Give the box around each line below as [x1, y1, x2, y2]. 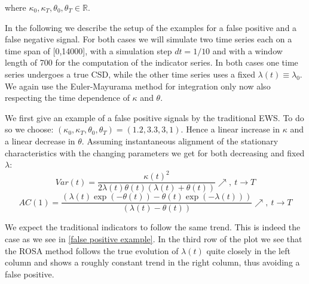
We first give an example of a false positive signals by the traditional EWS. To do [5, 111, 304, 124]
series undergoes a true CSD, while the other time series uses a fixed [5, 67, 255, 80]
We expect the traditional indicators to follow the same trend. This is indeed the [5, 221, 301, 233]
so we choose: [5, 123, 54, 135]
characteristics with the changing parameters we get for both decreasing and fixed [5, 146, 305, 159]
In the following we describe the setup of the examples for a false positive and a [5, 21, 297, 33]
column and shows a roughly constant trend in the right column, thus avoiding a [5, 256, 300, 268]
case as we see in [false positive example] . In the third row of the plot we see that [5, 232, 302, 245]
